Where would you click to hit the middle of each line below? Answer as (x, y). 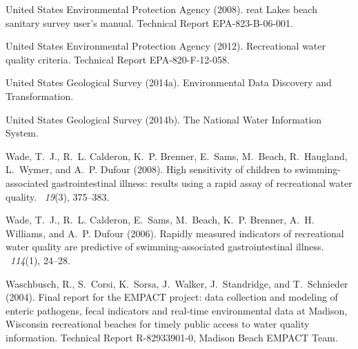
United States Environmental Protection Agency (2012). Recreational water (166, 46)
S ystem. (22, 133)
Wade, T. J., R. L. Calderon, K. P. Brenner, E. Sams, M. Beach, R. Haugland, (177, 156)
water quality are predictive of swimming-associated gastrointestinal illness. (165, 247)
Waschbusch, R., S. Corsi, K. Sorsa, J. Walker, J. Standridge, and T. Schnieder (177, 283)
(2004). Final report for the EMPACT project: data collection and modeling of (172, 297)
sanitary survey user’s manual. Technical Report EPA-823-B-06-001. (149, 22)
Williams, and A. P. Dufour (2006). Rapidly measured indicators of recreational (175, 233)
